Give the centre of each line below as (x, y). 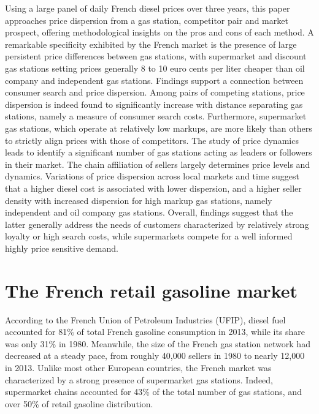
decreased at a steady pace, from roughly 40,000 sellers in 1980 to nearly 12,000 (155, 356)
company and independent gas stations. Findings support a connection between (154, 80)
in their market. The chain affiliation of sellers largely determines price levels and (158, 164)
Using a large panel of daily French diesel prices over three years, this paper (148, 8)
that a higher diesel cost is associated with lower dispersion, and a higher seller (153, 188)
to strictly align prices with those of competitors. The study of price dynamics (152, 140)
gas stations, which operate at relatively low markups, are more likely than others (159, 128)
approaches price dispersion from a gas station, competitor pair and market (147, 20)
